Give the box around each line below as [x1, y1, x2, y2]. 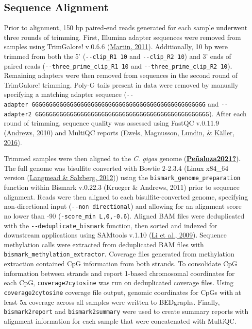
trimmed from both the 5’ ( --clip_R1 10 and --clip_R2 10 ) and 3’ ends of [4, 51, 231, 61]
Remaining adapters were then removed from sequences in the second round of [4, 70, 237, 80]
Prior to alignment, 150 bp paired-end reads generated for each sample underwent [4, 22, 248, 33]
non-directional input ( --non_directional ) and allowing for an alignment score [4, 201, 242, 211]
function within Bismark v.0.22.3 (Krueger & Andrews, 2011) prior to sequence [4, 182, 240, 192]
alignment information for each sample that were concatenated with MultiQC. [4, 315, 236, 326]
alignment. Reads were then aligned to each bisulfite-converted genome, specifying [4, 191, 248, 201]
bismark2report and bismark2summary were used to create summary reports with [4, 306, 249, 316]
